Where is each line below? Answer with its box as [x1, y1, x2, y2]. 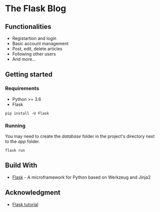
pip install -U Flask [5, 111, 49, 116]
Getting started [5, 71, 53, 79]
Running [5, 122, 26, 129]
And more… [12, 56, 36, 62]
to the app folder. [5, 138, 40, 144]
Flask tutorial [12, 201, 39, 207]
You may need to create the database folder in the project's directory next [5, 133, 155, 139]
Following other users [12, 51, 56, 57]
